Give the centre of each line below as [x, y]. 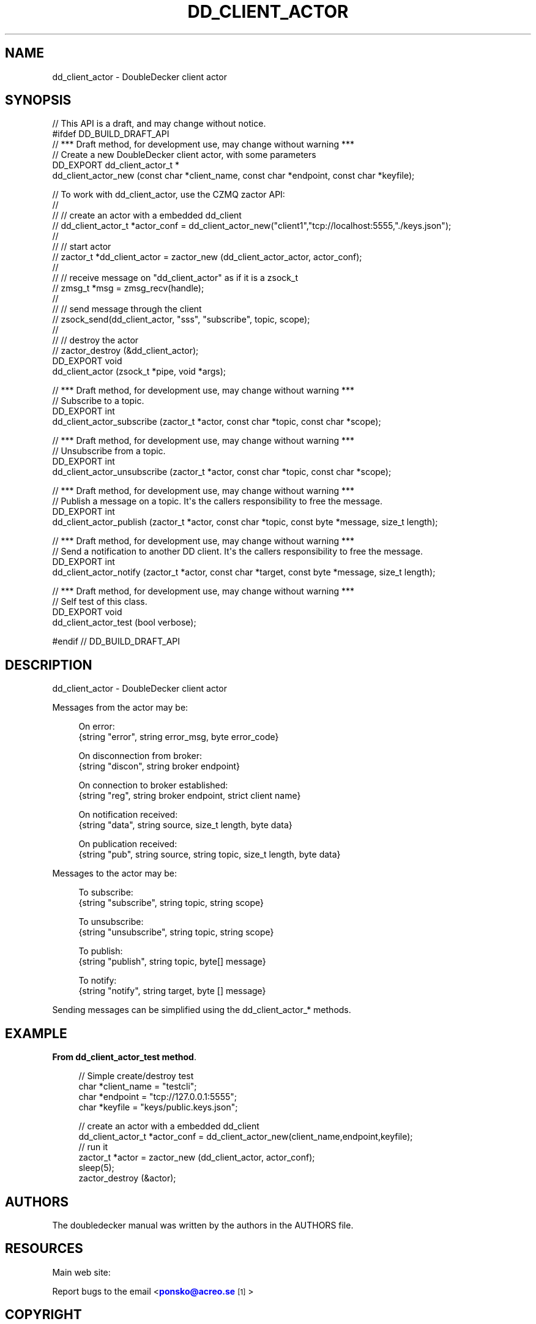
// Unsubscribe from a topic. [109, 451]
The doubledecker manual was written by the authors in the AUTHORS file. [203, 1225]
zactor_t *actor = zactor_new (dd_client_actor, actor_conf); [197, 1158]
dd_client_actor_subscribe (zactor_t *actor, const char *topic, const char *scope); [217, 422]
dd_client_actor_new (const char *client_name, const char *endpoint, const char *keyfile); [233, 176]
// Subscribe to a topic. [98, 401]
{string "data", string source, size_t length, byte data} [185, 825]
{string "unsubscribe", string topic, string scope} [176, 932]
